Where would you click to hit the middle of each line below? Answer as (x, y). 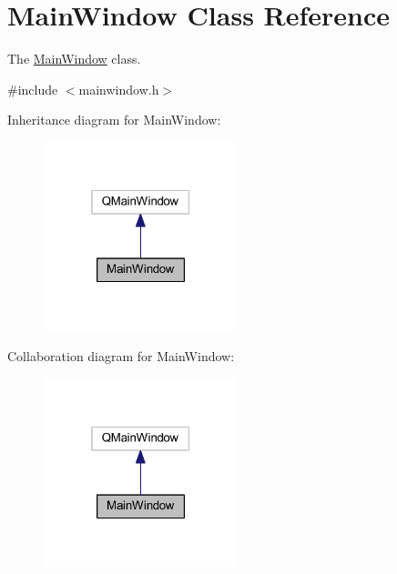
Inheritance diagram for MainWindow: (114, 120)
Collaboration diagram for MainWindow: (121, 356)
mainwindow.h (119, 89)
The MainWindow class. (74, 59)
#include (33, 89)
